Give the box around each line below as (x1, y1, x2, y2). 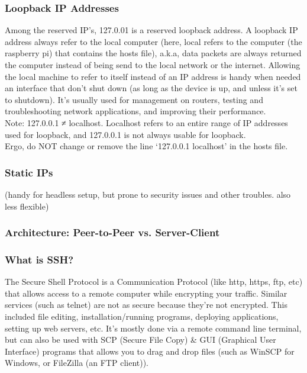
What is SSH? (5, 252, 74, 266)
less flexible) (5, 200, 49, 212)
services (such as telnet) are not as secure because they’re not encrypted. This (5, 298, 287, 311)
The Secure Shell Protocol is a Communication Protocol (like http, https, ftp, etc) (5, 275, 303, 288)
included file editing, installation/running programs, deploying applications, (5, 310, 279, 322)
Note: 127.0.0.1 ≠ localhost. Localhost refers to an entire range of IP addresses (5, 116, 288, 128)
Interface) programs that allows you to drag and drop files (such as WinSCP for (5, 345, 295, 357)
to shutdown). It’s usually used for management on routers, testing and (5, 93, 263, 105)
